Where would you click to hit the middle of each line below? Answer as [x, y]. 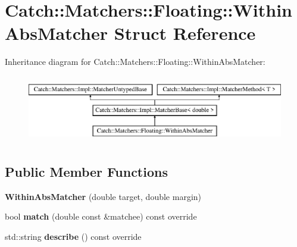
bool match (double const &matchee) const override [101, 216]
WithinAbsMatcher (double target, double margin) [103, 196]
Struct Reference [185, 33]
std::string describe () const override [73, 237]
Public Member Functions [86, 172]
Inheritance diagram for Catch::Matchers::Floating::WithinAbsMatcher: [135, 62]
